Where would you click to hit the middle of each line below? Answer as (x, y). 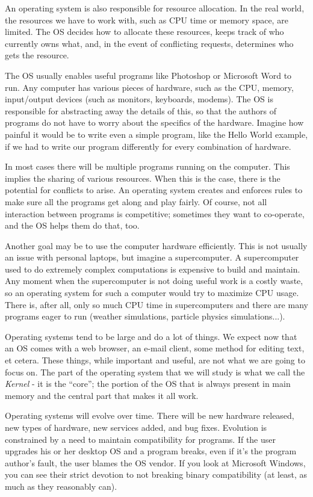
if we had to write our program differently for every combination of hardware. (148, 146)
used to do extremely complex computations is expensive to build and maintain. (153, 269)
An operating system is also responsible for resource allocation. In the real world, (155, 8)
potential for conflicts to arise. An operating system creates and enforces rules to (154, 190)
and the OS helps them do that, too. (72, 225)
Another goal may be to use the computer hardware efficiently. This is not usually (156, 245)
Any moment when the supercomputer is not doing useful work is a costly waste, (154, 281)
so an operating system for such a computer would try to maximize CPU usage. (152, 293)
